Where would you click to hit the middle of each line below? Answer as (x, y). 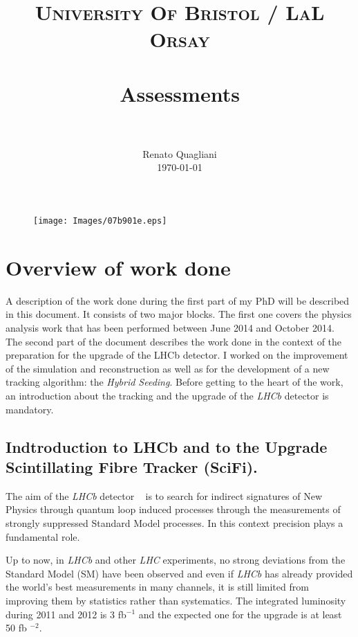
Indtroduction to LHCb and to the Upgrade (167, 446)
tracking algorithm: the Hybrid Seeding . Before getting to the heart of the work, (175, 382)
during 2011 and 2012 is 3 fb (66, 614)
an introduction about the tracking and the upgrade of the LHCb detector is (167, 395)
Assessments (180, 93)
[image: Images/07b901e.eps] (100, 221)
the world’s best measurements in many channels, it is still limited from (157, 587)
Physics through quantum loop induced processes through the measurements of (173, 509)
